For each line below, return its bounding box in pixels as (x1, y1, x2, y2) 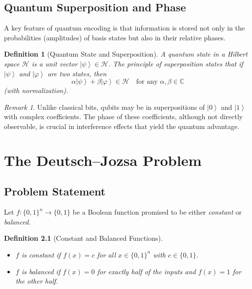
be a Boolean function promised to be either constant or (72, 207, 242, 217)
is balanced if (21, 266, 61, 276)
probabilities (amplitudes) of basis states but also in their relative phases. (4, 32, 225, 42)
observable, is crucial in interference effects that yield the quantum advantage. (4, 121, 240, 131)
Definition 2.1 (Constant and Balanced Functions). (4, 233, 163, 243)
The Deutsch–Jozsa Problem (4, 150, 202, 170)
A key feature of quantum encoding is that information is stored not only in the (4, 23, 245, 33)
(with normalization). (4, 85, 68, 96)
